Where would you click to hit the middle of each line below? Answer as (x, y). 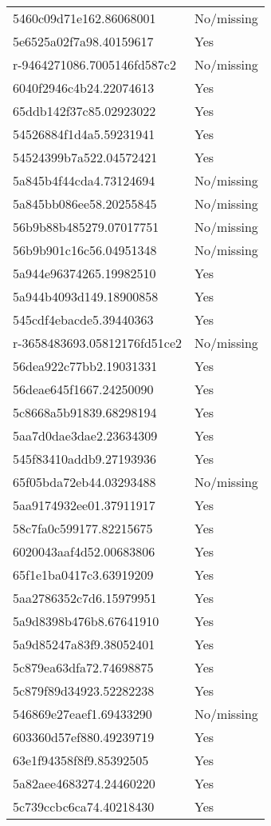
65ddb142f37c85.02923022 (84, 111)
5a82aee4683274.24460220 (84, 783)
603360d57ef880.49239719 (84, 737)
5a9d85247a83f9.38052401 (84, 644)
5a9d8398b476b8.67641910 (86, 621)
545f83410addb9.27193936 (85, 459)
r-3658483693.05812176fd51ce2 (98, 343)
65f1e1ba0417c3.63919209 (83, 575)
